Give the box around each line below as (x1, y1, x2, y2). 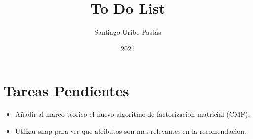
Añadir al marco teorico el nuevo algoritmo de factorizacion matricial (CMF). (15, 109, 250, 119)
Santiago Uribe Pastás (94, 27, 161, 37)
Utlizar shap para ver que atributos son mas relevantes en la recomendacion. (15, 125, 246, 136)
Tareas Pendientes (3, 80, 129, 101)
